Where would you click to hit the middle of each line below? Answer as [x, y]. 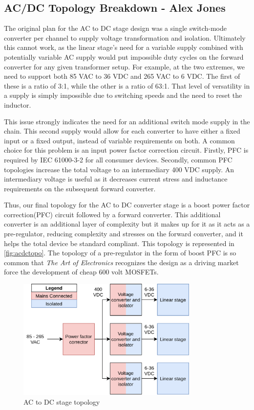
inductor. [18, 104]
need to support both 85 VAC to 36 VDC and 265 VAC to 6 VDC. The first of [122, 76]
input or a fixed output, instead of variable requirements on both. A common [119, 140]
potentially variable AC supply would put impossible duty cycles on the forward [124, 57]
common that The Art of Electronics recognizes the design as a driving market [121, 262]
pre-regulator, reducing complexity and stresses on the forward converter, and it [124, 234]
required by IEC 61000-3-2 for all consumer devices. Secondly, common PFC [118, 159]
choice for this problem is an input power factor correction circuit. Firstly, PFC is [126, 150]
